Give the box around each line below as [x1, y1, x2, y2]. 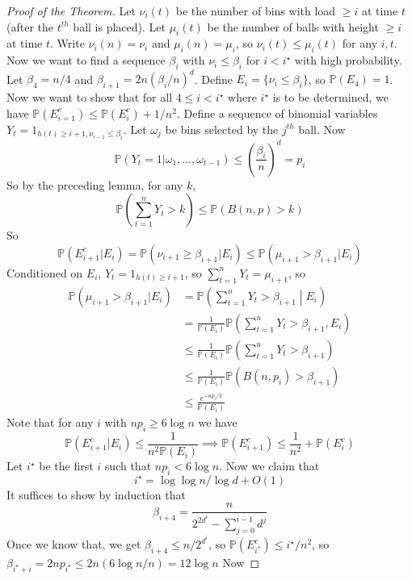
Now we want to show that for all [6, 89, 173, 106]
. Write [50, 35, 85, 52]
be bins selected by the [165, 120, 279, 137]
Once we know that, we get [6, 536, 141, 553]
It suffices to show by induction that [6, 486, 186, 503]
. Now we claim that [219, 457, 320, 474]
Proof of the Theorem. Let [6, 2, 136, 19]
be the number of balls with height [207, 18, 379, 35]
